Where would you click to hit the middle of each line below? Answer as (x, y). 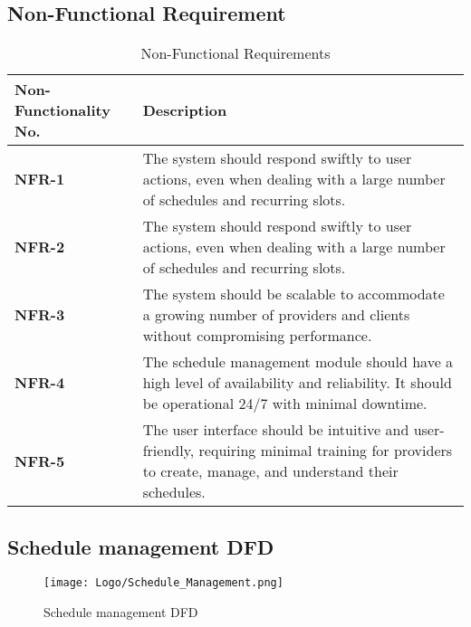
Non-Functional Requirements (235, 53)
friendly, (168, 451)
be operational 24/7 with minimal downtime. (285, 404)
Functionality (62, 110)
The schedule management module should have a (298, 362)
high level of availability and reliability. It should (297, 383)
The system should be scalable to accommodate (293, 294)
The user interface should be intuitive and (276, 430)
